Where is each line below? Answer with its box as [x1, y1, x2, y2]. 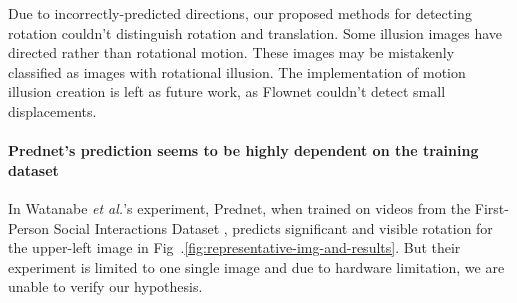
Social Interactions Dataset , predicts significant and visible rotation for [53, 217, 493, 238]
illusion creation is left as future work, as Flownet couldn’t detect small [8, 81, 446, 102]
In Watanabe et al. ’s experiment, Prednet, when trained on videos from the [8, 197, 471, 218]
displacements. [8, 100, 97, 121]
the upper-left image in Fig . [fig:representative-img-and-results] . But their [8, 237, 461, 258]
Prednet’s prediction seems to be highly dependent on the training [8, 140, 479, 161]
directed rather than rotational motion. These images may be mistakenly [8, 42, 455, 63]
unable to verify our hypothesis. [8, 276, 203, 297]
